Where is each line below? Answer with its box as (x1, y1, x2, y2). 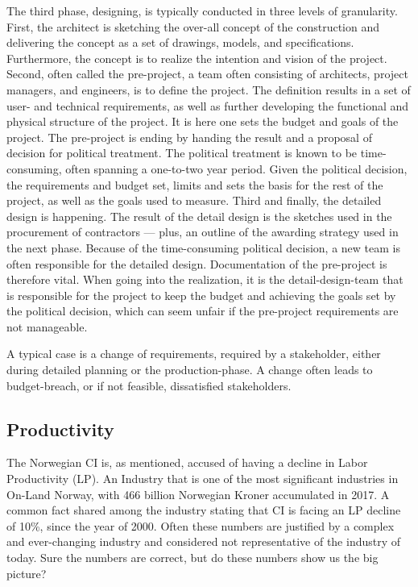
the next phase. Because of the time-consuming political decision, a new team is (6, 239, 400, 256)
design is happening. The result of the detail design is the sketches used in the (6, 207, 392, 224)
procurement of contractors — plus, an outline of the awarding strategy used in (6, 223, 399, 240)
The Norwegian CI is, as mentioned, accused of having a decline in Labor (6, 454, 368, 471)
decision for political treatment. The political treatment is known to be (6, 144, 358, 161)
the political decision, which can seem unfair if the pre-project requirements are (6, 302, 399, 319)
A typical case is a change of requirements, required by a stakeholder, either (6, 345, 381, 362)
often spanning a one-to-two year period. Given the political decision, (65, 160, 408, 177)
